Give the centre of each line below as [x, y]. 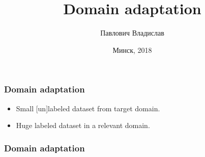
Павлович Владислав [132, 33]
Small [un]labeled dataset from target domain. [88, 108]
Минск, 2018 [132, 50]
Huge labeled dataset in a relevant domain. [83, 125]
